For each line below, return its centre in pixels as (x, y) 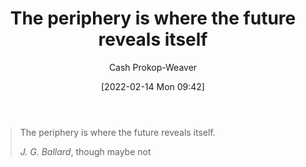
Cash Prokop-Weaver (153, 67)
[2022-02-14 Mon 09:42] (153, 86)
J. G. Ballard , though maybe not (85, 151)
